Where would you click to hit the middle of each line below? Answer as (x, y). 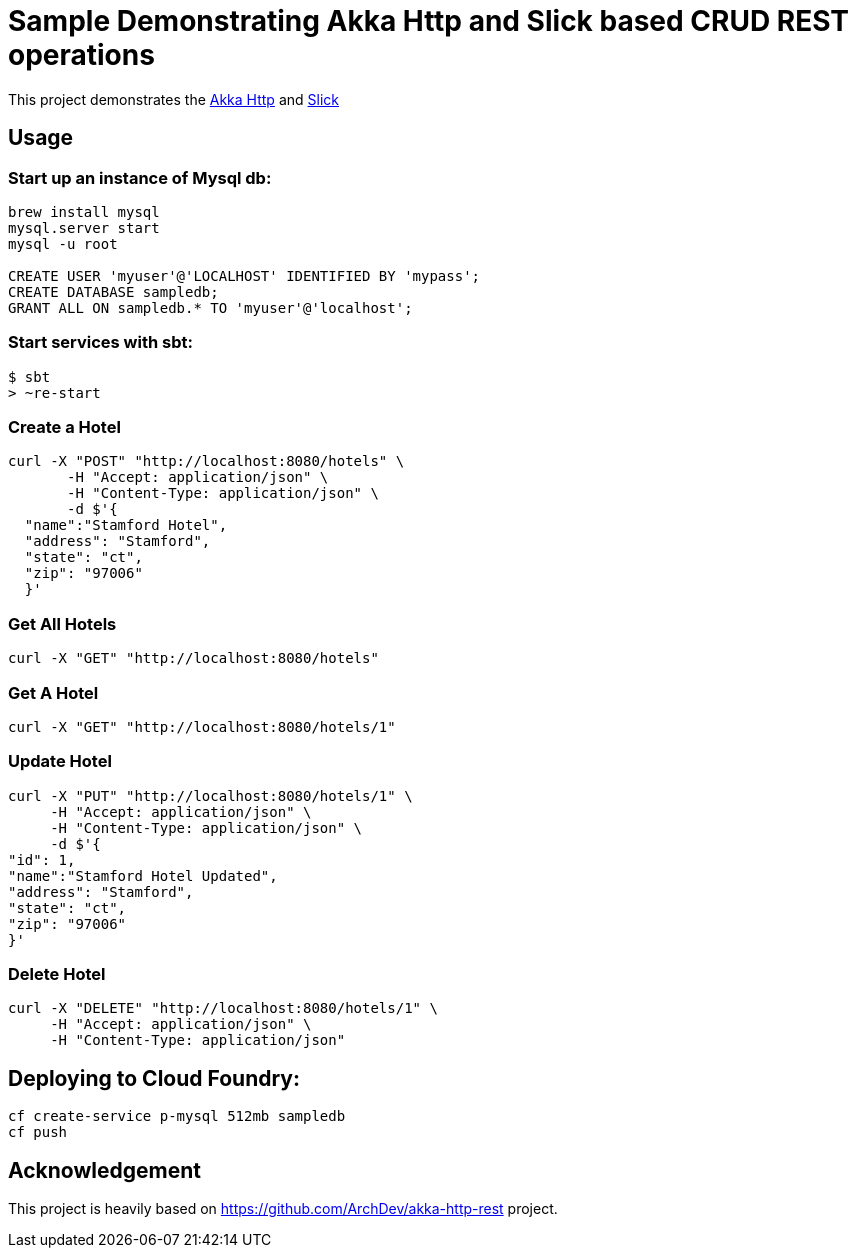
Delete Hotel (57, 974)
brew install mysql (84, 211)
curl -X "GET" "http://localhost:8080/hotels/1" (202, 726)
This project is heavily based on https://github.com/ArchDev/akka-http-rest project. (283, 1209)
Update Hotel (60, 761)
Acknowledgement (104, 1170)
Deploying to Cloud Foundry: (154, 1078)
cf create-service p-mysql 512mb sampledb (177, 1116)
